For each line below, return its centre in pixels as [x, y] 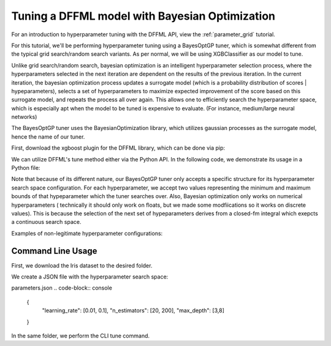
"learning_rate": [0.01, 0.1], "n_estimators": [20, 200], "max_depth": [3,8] [133, 310]
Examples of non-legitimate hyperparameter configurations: [87, 233]
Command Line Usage [54, 251]
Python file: [26, 168]
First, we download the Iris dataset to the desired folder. [82, 265]
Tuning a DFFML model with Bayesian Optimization [143, 16]
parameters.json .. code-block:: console [62, 288]
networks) [24, 117]
